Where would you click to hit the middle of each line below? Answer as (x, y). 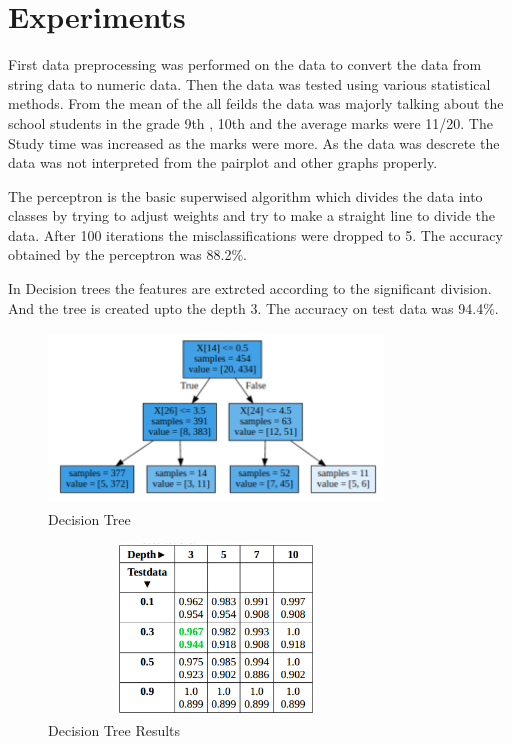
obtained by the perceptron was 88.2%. (127, 254)
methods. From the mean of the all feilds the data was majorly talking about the (256, 103)
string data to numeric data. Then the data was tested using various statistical (249, 83)
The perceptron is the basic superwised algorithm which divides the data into (245, 195)
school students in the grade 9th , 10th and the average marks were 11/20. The (250, 122)
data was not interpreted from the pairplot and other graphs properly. (223, 162)
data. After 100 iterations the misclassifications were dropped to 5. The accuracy (255, 234)
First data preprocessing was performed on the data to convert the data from (245, 64)
